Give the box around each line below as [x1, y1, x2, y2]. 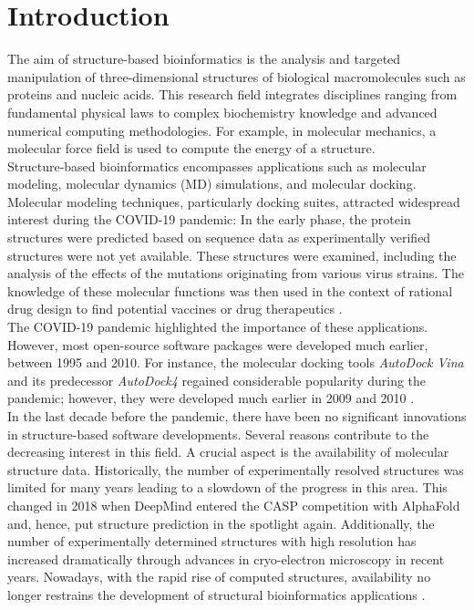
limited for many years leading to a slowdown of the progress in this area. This [7, 478, 448, 497]
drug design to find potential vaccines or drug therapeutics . [7, 299, 343, 318]
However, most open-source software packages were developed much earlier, [7, 335, 428, 354]
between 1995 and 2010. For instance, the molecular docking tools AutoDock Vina [7, 353, 464, 372]
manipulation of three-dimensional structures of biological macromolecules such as [7, 67, 466, 86]
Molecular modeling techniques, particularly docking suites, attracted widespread [7, 191, 460, 211]
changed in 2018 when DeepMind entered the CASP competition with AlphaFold [7, 495, 460, 514]
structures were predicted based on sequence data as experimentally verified [7, 228, 431, 247]
